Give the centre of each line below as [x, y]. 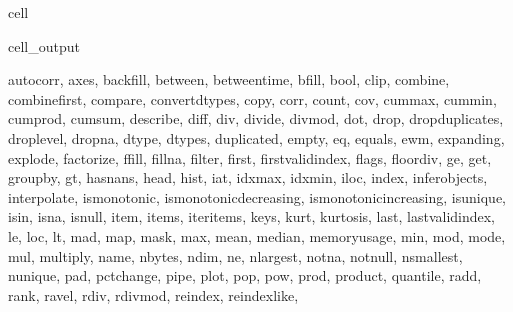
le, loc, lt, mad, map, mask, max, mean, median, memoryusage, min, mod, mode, [257, 235]
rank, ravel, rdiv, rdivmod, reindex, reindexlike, [153, 294]
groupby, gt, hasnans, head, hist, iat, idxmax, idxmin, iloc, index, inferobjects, [248, 177]
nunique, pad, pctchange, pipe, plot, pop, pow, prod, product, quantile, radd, [245, 275]
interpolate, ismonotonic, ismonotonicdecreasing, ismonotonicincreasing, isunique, [257, 196]
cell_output [44, 45]
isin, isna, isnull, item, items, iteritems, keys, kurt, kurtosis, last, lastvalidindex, [252, 216]
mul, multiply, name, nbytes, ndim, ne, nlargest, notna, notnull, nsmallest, [235, 255]
